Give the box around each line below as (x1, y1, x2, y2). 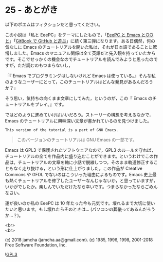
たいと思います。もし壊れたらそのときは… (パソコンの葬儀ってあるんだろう (5, 206, 156, 212)
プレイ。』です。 (35, 101, 67, 107)
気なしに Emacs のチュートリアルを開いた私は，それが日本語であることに (5, 44, 153, 50)
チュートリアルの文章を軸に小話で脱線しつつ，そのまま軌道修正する (18, 159, 154, 165)
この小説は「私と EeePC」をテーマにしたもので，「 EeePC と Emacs (5, 32, 141, 38)
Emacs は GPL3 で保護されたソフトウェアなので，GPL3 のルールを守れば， (5, 147, 156, 153)
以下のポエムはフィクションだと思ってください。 (5, 21, 103, 27)
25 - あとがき (5, 4, 58, 16)
